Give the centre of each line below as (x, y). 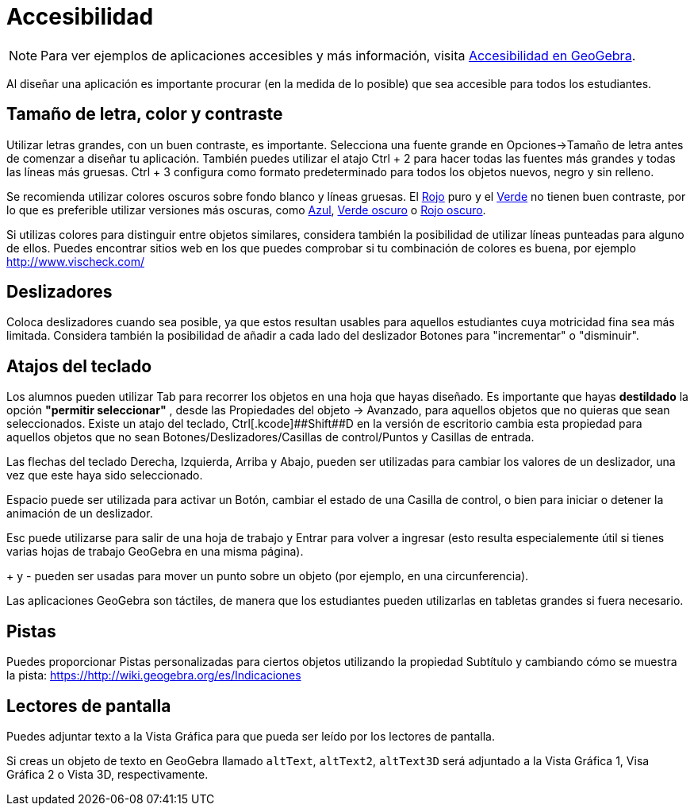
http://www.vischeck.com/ (76, 261)
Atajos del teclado (79, 366)
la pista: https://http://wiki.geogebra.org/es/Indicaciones (154, 675)
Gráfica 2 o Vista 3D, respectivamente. (107, 774)
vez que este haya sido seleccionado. (105, 475)
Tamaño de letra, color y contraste (145, 114)
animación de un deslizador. (80, 514)
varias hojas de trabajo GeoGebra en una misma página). (155, 552)
